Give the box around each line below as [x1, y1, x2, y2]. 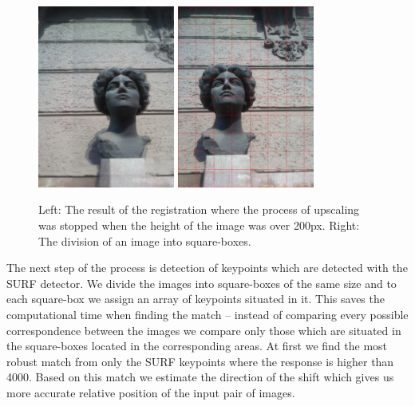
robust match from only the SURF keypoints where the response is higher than [6, 353, 394, 369]
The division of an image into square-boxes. [38, 232, 251, 249]
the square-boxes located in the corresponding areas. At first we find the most [6, 337, 388, 354]
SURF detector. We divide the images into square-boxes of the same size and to [6, 274, 397, 291]
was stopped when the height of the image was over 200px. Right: [38, 216, 360, 233]
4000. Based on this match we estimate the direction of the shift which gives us [6, 369, 394, 385]
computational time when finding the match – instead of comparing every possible [6, 305, 409, 322]
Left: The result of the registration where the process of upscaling [38, 201, 360, 218]
